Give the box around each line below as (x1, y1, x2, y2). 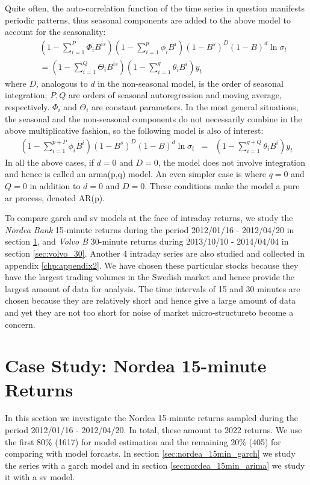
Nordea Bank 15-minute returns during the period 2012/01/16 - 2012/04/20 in (5, 223, 294, 236)
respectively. (5, 101, 50, 113)
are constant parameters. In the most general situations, (91, 101, 299, 113)
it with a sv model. (5, 471, 75, 483)
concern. (5, 318, 36, 330)
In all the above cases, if (5, 155, 94, 168)
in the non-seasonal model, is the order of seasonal (98, 77, 284, 89)
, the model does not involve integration (158, 155, 306, 168)
